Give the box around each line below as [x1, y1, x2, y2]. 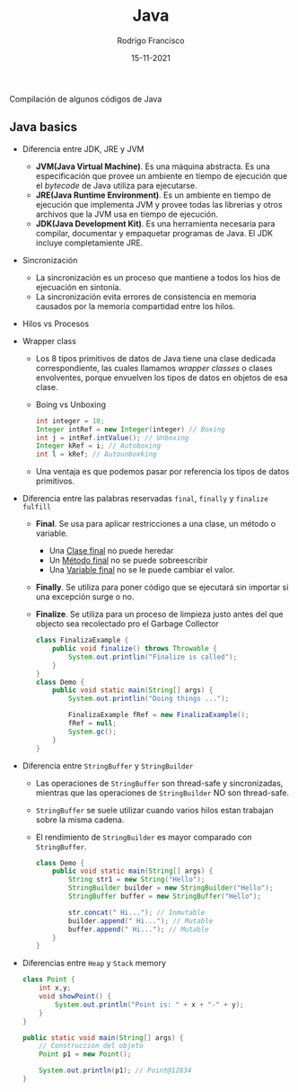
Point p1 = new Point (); [39, 1050, 132, 1059]
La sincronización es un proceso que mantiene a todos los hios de [35, 271, 281, 283]
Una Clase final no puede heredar [48, 546, 174, 556]
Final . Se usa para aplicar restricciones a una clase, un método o [35, 519, 276, 529]
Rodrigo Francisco [117, 35, 185, 46]
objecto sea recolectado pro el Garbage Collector [35, 618, 220, 629]
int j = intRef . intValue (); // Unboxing [35, 433, 189, 442]
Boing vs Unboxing [35, 399, 106, 410]
